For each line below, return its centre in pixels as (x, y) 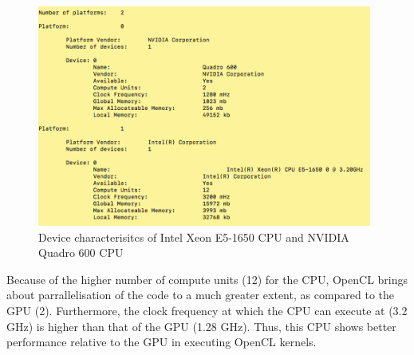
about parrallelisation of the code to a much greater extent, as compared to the (201, 295)
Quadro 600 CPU (81, 252)
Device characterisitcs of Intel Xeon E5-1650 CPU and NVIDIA (194, 237)
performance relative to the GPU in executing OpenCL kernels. (162, 342)
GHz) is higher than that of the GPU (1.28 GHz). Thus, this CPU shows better (201, 326)
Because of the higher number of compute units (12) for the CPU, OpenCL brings (207, 279)
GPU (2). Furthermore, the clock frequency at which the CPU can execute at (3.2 (207, 311)
